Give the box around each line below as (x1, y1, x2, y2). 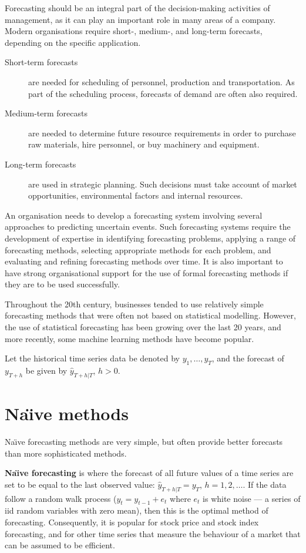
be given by (25, 364, 68, 377)
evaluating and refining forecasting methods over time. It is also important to (5, 255, 283, 267)
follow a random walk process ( (5, 492, 117, 504)
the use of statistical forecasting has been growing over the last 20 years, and (5, 321, 281, 333)
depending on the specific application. (5, 36, 141, 48)
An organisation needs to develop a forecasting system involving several (5, 209, 263, 221)
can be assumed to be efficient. (5, 539, 115, 551)
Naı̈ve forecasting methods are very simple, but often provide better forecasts (5, 435, 283, 447)
